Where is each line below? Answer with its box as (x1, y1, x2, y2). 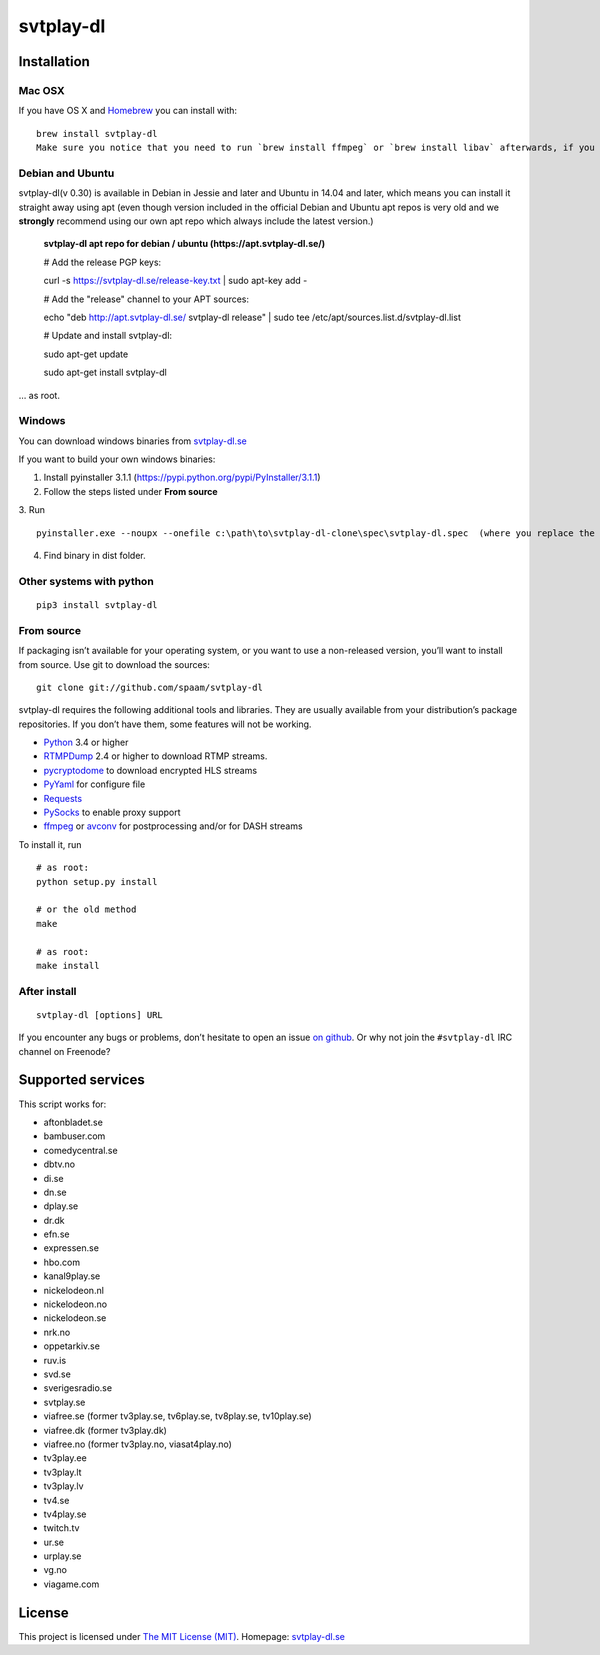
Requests (43, 792, 83, 804)
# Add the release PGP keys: (43, 256, 162, 268)
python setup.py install (36, 876, 158, 887)
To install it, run (18, 838, 82, 850)
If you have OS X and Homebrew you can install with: (18, 105, 238, 117)
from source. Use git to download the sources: (18, 658, 210, 670)
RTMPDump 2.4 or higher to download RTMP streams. (43, 750, 268, 762)
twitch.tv (43, 1522, 80, 1534)
